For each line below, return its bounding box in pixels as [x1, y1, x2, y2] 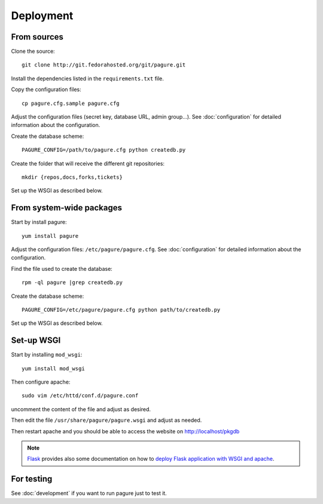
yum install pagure [22, 233, 79, 239]
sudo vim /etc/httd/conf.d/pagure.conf [22, 393, 139, 399]
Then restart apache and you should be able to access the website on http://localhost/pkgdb [11, 427, 240, 434]
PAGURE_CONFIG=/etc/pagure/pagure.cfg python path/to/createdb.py [22, 306, 221, 313]
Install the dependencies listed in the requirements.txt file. [11, 75, 164, 82]
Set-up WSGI [11, 336, 61, 346]
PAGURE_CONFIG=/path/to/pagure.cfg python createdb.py [22, 147, 186, 153]
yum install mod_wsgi [22, 365, 85, 372]
